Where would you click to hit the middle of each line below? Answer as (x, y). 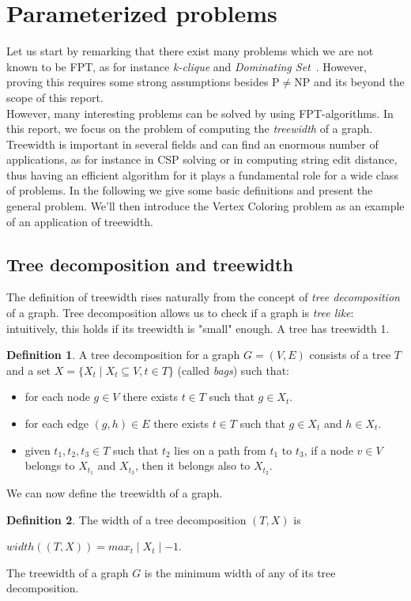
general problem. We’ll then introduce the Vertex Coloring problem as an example (205, 206)
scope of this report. (55, 97)
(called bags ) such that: (233, 370)
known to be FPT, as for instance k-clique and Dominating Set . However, (187, 66)
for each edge (57, 423)
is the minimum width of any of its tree (240, 572)
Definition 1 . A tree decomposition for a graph (123, 355)
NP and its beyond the (349, 82)
